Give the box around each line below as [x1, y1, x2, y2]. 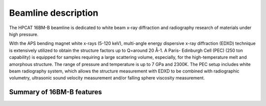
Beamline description [9, 7, 99, 18]
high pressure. [9, 31, 39, 37]
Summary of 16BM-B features [9, 88, 102, 96]
